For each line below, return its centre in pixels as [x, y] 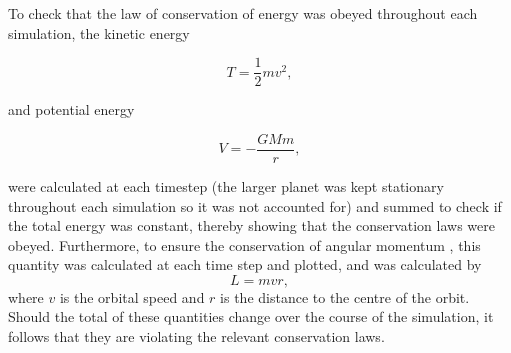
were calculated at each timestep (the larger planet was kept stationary [226, 185]
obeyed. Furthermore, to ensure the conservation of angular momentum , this [244, 244]
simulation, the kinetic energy [99, 32]
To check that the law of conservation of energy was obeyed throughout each [243, 13]
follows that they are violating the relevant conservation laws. [196, 336]
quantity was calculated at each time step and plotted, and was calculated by [245, 264]
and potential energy [71, 109]
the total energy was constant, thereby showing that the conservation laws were [251, 225]
